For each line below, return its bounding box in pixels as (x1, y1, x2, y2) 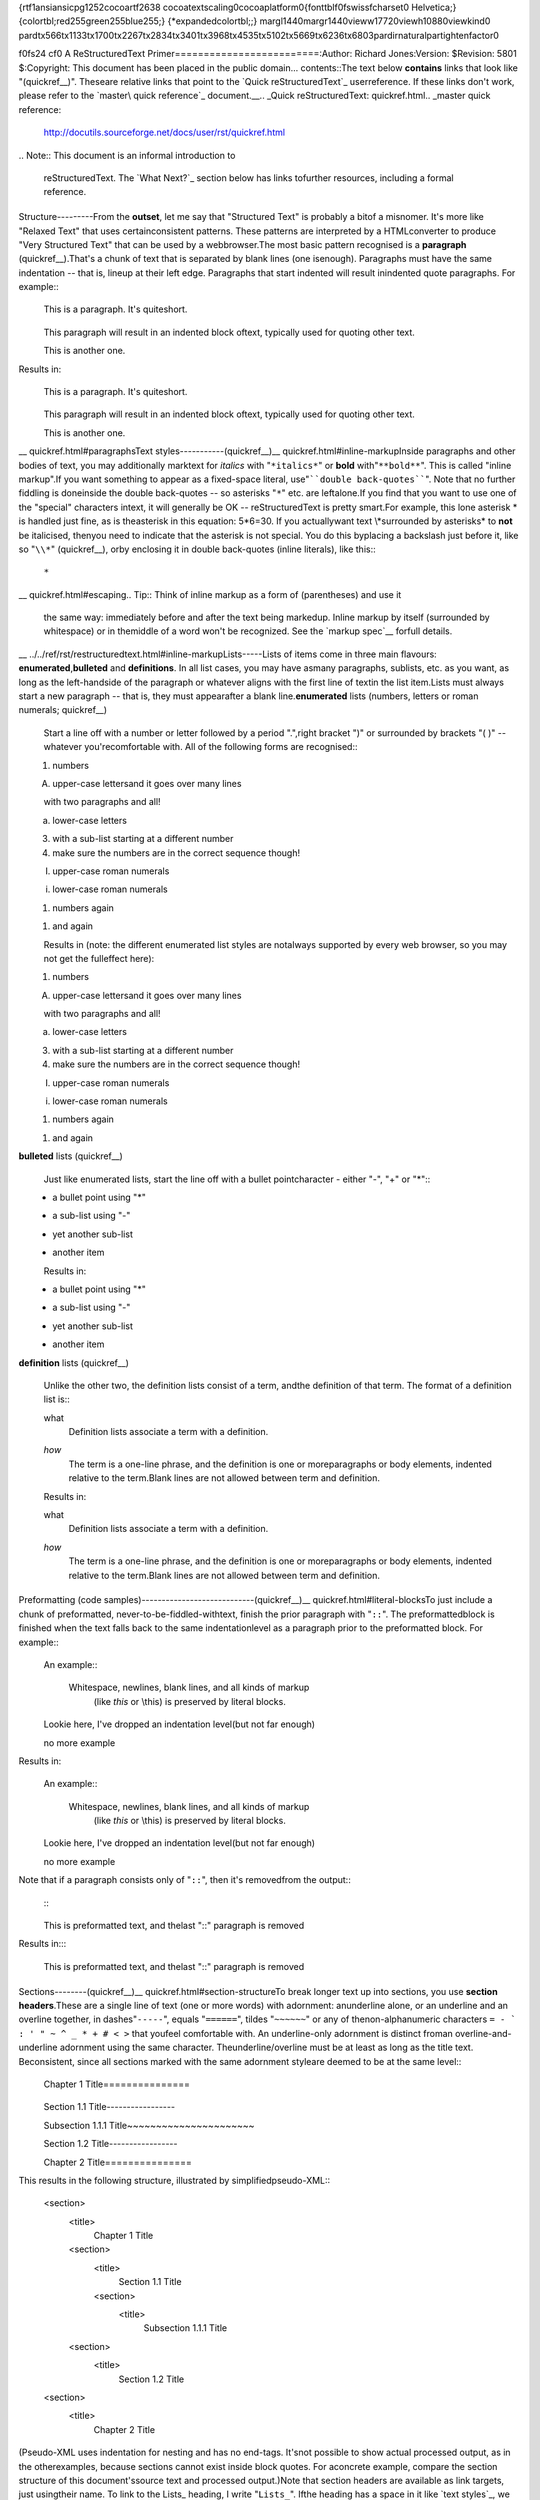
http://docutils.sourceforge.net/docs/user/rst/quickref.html (43, 126, 285, 139)
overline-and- (455, 2027, 512, 2039)
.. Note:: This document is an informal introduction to (18, 149, 236, 161)
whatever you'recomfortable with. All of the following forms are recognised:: (43, 741, 358, 753)
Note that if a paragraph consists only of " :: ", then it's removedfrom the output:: (18, 1874, 352, 1886)
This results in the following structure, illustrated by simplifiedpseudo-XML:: (18, 2174, 331, 2186)
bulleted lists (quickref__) (18, 1150, 124, 1162)
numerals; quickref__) (18, 704, 108, 716)
